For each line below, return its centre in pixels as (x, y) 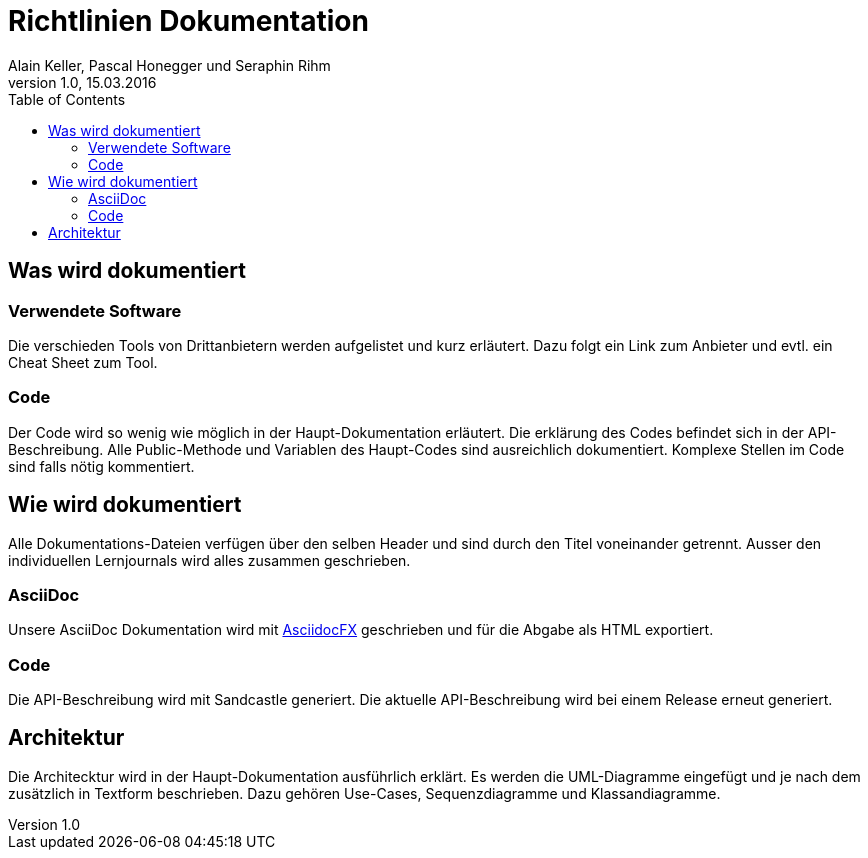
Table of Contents (67, 99)
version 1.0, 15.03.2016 (82, 82)
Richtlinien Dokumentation (188, 21)
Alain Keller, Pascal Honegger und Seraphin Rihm (169, 65)
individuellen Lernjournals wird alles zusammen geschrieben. (209, 560)
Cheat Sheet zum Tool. (83, 362)
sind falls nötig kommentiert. (101, 466)
